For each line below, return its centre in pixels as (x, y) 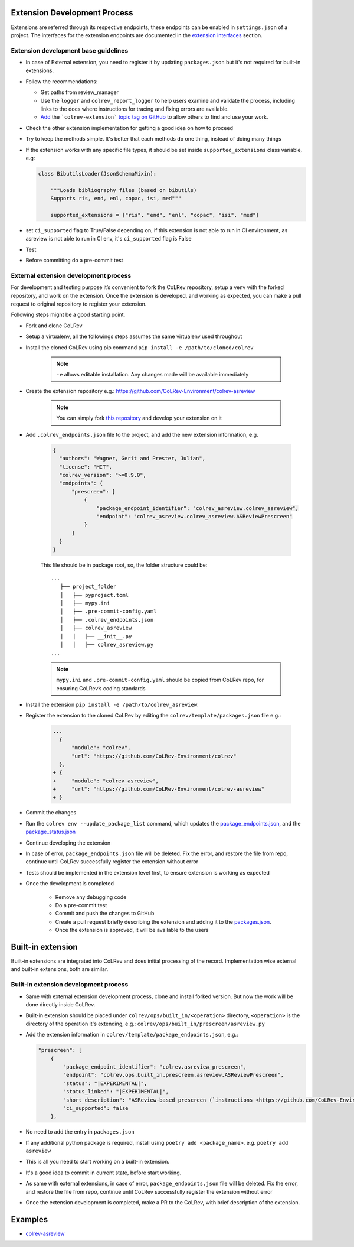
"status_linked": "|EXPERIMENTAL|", (116, 1092)
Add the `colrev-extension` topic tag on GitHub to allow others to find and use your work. (154, 117)
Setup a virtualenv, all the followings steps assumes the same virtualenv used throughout (134, 336)
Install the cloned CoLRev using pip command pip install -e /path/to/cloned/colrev (140, 347)
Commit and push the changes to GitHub (105, 914)
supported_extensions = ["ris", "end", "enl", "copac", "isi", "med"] (155, 215)
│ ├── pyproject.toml (94, 595)
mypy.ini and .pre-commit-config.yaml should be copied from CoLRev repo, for (160, 680)
